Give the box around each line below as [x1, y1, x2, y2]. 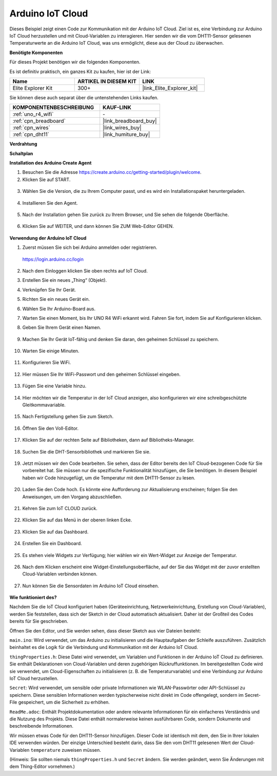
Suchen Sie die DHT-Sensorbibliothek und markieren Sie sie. [22, 448, 151, 455]
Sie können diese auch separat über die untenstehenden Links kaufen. [9, 94, 159, 100]
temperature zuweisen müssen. [30, 747, 101, 753]
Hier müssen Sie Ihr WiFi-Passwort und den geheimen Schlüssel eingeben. [22, 371, 181, 377]
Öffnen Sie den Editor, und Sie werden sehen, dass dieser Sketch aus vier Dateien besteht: [9, 627, 201, 634]
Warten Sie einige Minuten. [22, 348, 80, 354]
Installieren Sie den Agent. [22, 200, 78, 206]
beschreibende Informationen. [9, 723, 74, 729]
